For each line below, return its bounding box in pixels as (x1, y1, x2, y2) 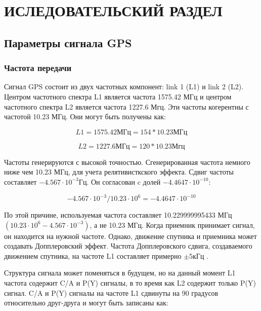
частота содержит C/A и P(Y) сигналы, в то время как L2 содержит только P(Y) (4, 278, 256, 288)
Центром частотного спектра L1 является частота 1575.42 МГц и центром (4, 91, 232, 101)
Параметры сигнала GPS (4, 34, 132, 50)
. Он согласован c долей (86, 176, 161, 187)
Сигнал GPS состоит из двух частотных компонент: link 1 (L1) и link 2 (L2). (4, 81, 244, 92)
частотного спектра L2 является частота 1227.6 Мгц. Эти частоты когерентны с (4, 101, 249, 112)
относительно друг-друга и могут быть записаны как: (4, 297, 168, 308)
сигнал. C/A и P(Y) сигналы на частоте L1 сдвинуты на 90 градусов (4, 287, 219, 298)
